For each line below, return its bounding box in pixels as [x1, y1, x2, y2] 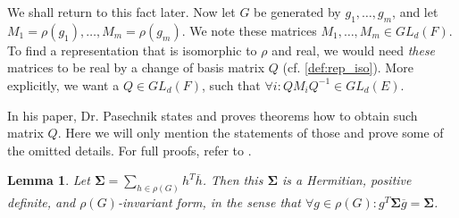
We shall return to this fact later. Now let [7, 3, 236, 21]
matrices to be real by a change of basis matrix [7, 58, 265, 77]
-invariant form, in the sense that [117, 193, 301, 212]
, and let [392, 3, 438, 21]
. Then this [202, 171, 263, 189]
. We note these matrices [181, 21, 317, 39]
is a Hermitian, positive [282, 171, 412, 189]
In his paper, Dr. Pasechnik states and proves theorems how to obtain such [7, 105, 418, 124]
